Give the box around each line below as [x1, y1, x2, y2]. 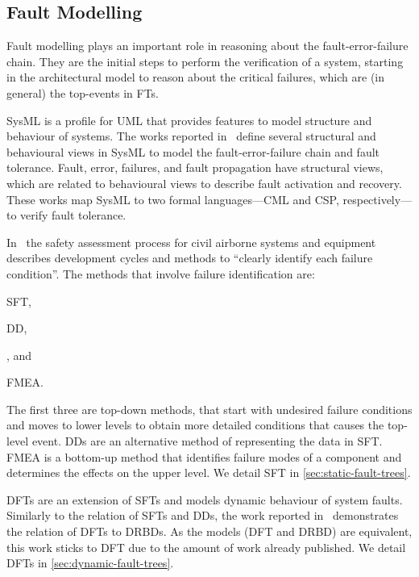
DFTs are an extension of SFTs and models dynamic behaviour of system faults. [6, 491, 403, 508]
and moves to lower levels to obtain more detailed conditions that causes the [6, 416, 384, 433]
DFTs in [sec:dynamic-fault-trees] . [6, 554, 174, 571]
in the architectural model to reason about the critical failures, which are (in [6, 69, 385, 86]
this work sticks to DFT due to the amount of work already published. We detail [6, 538, 406, 555]
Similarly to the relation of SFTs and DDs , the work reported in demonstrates [6, 507, 399, 524]
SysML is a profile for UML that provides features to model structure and [6, 111, 372, 128]
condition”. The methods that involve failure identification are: [6, 265, 315, 282]
